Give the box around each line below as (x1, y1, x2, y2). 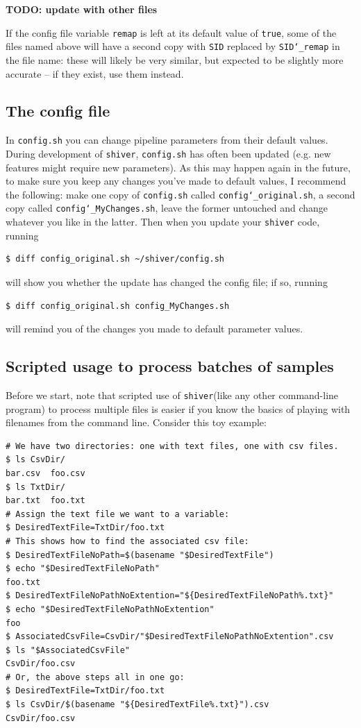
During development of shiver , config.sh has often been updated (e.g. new (6, 146, 331, 160)
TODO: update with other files (6, 2, 158, 16)
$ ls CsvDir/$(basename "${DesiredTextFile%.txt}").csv (6, 700, 269, 710)
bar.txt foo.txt (6, 496, 85, 506)
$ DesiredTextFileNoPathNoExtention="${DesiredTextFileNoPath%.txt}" (6, 591, 334, 601)
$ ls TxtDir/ (6, 482, 65, 492)
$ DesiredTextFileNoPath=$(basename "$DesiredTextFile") (6, 550, 274, 560)
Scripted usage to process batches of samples (6, 355, 334, 377)
